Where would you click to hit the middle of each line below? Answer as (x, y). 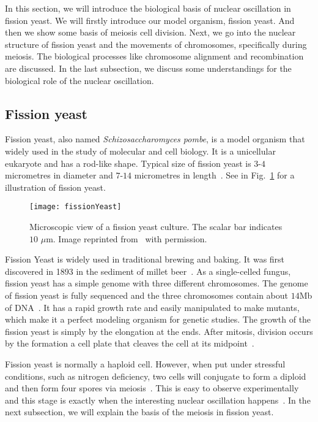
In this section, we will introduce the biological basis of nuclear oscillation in (148, 8)
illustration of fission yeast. (55, 187)
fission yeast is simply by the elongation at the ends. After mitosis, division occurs (159, 331)
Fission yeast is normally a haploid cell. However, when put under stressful (145, 363)
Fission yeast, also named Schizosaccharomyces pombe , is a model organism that (155, 139)
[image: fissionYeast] (76, 207)
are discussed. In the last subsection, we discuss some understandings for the (148, 68)
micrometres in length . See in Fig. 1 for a (214, 175)
